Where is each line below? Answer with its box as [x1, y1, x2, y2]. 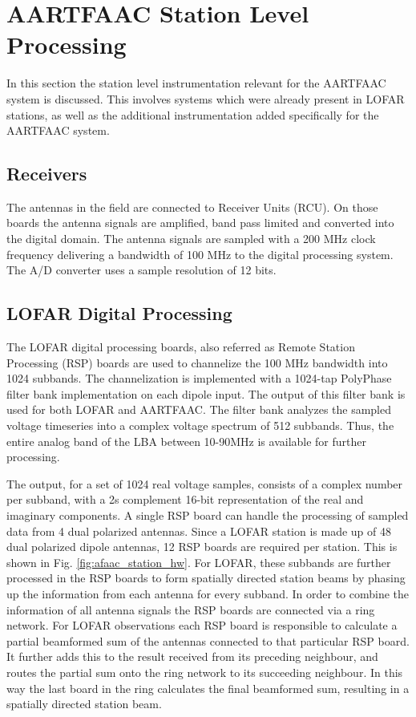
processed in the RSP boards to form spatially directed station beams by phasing [6, 569, 406, 586]
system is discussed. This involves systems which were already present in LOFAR [6, 90, 405, 107]
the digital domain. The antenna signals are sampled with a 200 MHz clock [6, 230, 376, 247]
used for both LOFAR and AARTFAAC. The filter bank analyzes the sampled [6, 401, 392, 418]
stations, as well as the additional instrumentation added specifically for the [6, 106, 379, 123]
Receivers [6, 161, 87, 186]
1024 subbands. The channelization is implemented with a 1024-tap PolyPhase [6, 370, 392, 387]
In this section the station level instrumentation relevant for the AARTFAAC [6, 75, 386, 91]
